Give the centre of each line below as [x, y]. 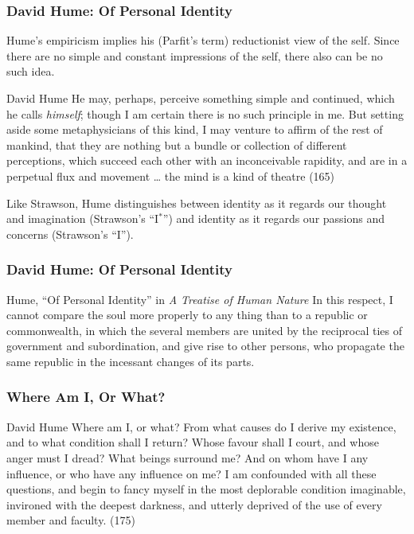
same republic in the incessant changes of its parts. [131, 361]
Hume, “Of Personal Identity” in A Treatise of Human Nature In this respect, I [200, 299]
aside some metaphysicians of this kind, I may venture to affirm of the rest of [195, 129]
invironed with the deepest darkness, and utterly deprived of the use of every [194, 504]
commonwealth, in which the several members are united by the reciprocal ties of [204, 330]
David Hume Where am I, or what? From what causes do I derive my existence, [201, 426]
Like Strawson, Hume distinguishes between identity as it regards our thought [197, 203]
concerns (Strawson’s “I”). [70, 234]
